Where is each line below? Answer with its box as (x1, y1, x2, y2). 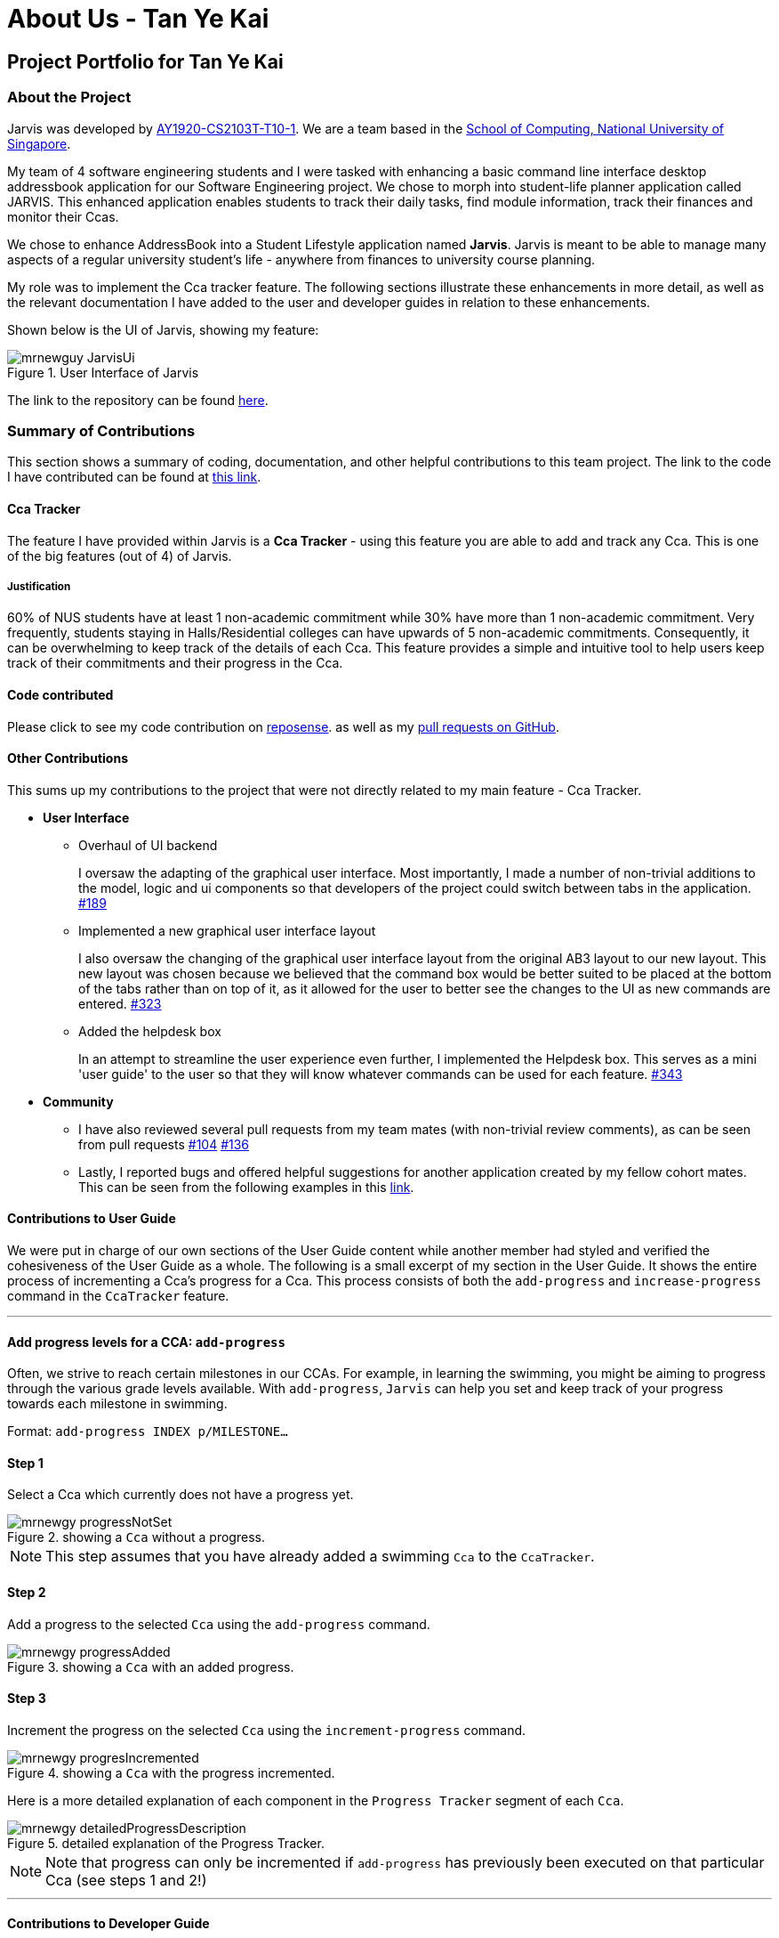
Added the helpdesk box (78, 1023, 221, 1039)
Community (43, 1093, 114, 1109)
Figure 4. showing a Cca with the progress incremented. (7, 1764, 335, 1780)
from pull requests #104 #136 (78, 1136, 250, 1152)
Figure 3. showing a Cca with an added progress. (7, 1658, 294, 1674)
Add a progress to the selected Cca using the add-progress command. (7, 1616, 430, 1632)
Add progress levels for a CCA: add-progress (7, 1334, 285, 1350)
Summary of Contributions (7, 421, 196, 440)
